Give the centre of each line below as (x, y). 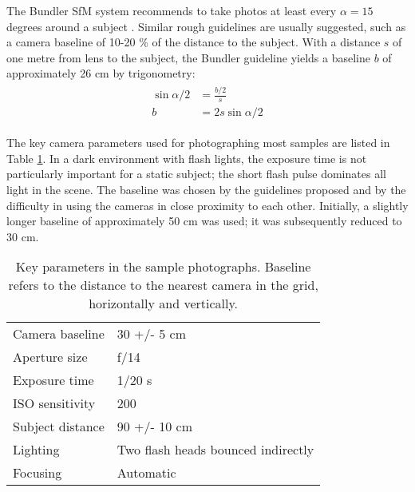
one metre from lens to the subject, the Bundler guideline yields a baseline (188, 57)
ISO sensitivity (54, 403)
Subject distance (59, 427)
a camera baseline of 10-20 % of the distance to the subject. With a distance (194, 42)
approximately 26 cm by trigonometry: (101, 73)
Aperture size (50, 357)
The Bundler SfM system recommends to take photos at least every (172, 10)
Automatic (146, 473)
